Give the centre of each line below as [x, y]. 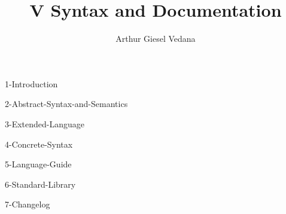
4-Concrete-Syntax [39, 144]
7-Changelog [28, 204]
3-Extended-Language [45, 123]
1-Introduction [31, 83]
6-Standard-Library [40, 184]
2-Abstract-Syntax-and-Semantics [66, 104]
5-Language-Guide [38, 164]
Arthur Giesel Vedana [156, 39]
